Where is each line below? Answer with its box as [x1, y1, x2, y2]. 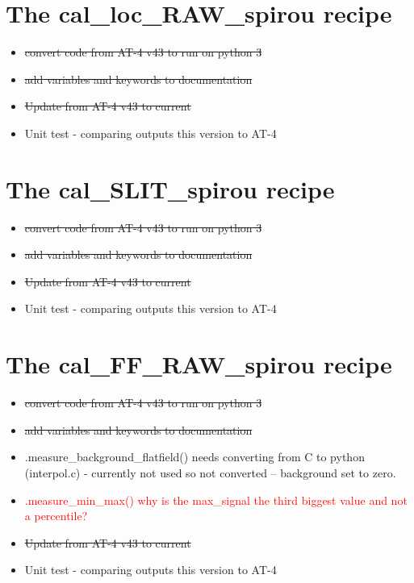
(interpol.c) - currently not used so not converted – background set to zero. [24, 464, 396, 481]
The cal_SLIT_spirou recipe [6, 172, 335, 205]
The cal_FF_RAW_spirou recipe [6, 348, 392, 381]
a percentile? [24, 507, 88, 524]
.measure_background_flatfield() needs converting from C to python [24, 448, 365, 465]
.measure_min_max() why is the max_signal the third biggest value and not [24, 491, 408, 508]
